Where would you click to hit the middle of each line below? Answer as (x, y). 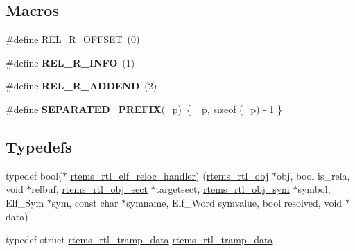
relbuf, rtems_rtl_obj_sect (89, 189)
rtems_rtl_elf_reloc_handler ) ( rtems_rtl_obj (170, 175)
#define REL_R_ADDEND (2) (81, 86)
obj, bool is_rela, (313, 175)
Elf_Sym (25, 202)
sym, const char (85, 202)
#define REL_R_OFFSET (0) (73, 39)
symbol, (314, 189)
